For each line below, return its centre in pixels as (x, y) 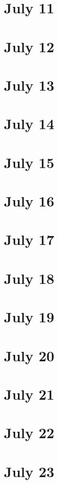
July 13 (29, 85)
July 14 (29, 123)
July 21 (29, 394)
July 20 (29, 355)
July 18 (29, 278)
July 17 (29, 239)
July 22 (29, 432)
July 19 (29, 317)
